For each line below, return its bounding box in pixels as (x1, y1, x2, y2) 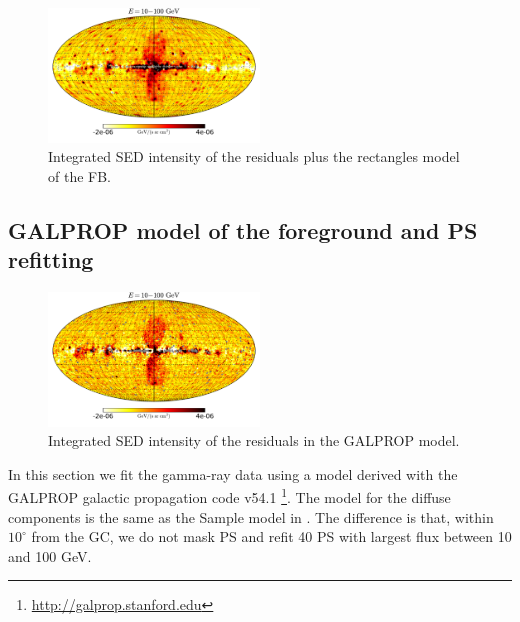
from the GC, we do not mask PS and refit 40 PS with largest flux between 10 (31, 526, 512, 547)
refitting (8, 244, 94, 275)
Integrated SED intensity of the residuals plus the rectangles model (48, 146, 460, 167)
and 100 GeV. (8, 545, 92, 566)
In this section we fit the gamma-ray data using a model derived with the (8, 463, 458, 484)
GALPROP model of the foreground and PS (8, 214, 478, 245)
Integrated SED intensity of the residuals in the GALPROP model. (48, 430, 460, 451)
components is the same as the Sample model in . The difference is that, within (8, 506, 494, 527)
